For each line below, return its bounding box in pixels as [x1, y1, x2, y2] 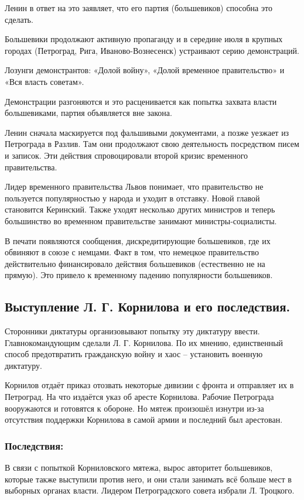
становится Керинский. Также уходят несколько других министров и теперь [5, 203, 275, 215]
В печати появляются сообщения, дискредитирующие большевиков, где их [5, 234, 271, 246]
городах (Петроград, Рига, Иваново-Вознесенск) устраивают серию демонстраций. [5, 44, 299, 56]
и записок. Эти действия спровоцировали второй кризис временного [5, 149, 248, 161]
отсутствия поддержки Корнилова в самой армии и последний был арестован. [5, 413, 283, 426]
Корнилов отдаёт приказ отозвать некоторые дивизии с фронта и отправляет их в [5, 379, 294, 391]
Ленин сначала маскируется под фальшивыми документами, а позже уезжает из [5, 126, 289, 138]
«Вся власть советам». [5, 75, 84, 87]
